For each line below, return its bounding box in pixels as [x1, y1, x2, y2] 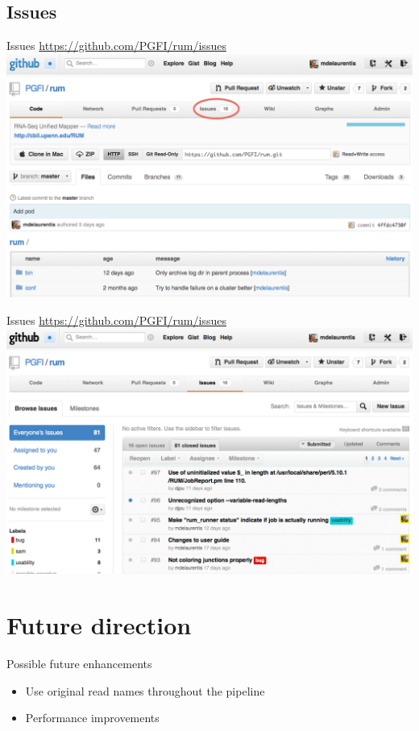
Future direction [6, 608, 192, 642]
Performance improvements [25, 709, 160, 726]
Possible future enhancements [6, 655, 152, 672]
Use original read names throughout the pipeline [25, 682, 265, 699]
